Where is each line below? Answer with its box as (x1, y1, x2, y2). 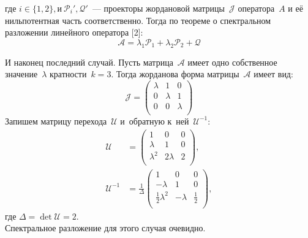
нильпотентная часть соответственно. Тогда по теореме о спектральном (5, 13, 271, 26)
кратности (49, 67, 87, 80)
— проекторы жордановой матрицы (92, 2, 225, 14)
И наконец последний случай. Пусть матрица (5, 55, 173, 68)
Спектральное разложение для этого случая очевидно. (5, 221, 206, 234)
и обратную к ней (120, 114, 189, 127)
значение (5, 67, 38, 80)
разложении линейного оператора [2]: (5, 26, 143, 39)
